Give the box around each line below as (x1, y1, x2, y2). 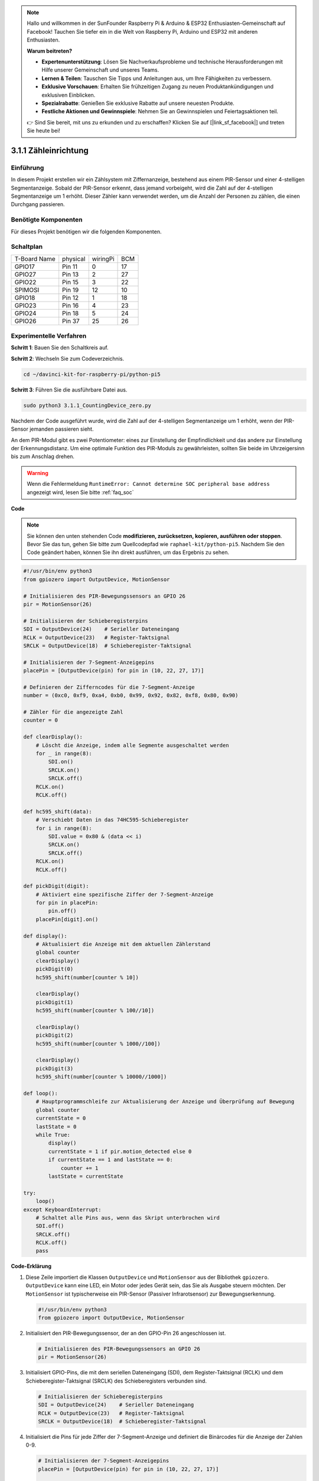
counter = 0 (23, 717, 58, 724)
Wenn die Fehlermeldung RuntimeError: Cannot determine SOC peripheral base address (27, 480, 270, 488)
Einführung (11, 164, 44, 172)
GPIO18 (14, 293, 35, 302)
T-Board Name (14, 255, 56, 263)
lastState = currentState (48, 1173, 123, 1179)
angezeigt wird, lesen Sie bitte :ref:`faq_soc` (27, 489, 134, 496)
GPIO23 (14, 301, 37, 309)
